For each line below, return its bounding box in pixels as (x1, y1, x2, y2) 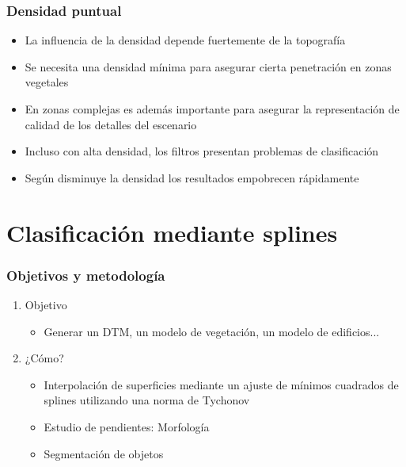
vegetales (25, 74, 69, 90)
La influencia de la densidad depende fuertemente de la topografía (25, 32, 346, 48)
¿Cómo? (25, 350, 64, 366)
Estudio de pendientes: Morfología (44, 418, 210, 434)
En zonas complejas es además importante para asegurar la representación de (25, 101, 400, 117)
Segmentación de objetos (44, 445, 164, 461)
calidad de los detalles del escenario (25, 116, 197, 132)
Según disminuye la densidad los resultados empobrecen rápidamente (25, 169, 359, 186)
